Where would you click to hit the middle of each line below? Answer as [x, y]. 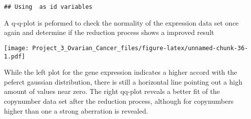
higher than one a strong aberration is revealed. [76, 110]
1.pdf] [15, 56]
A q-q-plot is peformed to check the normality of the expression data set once [121, 22]
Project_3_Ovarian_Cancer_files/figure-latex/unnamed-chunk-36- [140, 48]
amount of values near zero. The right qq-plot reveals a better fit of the [112, 91]
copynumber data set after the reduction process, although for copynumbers [119, 101]
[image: [17, 48]
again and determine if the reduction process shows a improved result [109, 32]
